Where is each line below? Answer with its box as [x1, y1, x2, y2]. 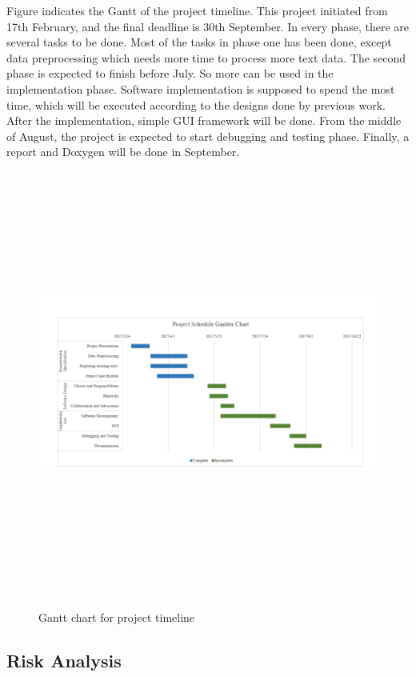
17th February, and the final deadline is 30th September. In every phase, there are [6, 18, 410, 34]
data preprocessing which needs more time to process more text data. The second [6, 49, 406, 66]
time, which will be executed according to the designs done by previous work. [6, 96, 386, 113]
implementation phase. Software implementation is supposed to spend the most [6, 80, 395, 97]
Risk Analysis [6, 647, 122, 672]
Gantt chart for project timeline [38, 608, 195, 625]
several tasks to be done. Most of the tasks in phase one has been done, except [6, 34, 392, 50]
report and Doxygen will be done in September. [6, 143, 240, 160]
